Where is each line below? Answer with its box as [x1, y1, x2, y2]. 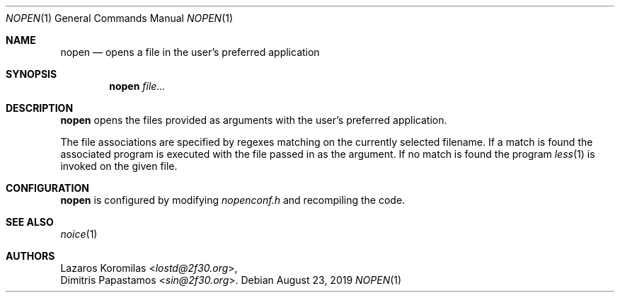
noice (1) [60, 228, 98, 240]
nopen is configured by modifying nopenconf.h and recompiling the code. [60, 194, 406, 206]
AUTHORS [6, 250, 55, 262]
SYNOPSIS [6, 68, 57, 80]
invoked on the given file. [60, 160, 178, 172]
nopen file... [109, 80, 166, 92]
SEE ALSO [6, 216, 54, 228]
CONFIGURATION [6, 182, 89, 194]
